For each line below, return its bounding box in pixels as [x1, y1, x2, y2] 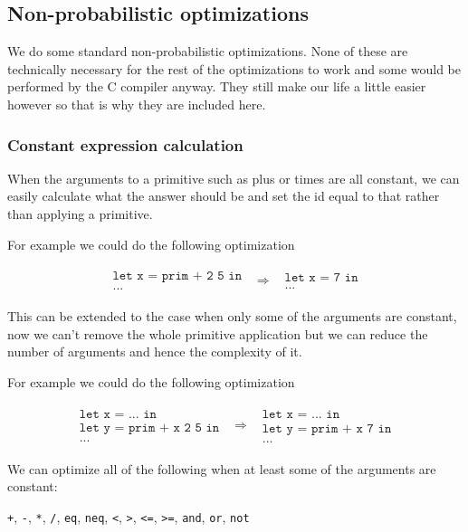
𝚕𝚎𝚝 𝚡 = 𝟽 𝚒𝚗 [284, 271, 358, 285]
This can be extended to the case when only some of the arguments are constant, [7, 307, 457, 326]
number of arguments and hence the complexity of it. [7, 342, 302, 361]
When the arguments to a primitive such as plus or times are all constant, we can [7, 168, 460, 187]
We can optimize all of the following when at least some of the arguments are [7, 459, 436, 478]
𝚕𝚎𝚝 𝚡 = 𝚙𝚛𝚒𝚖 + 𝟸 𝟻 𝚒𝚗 [112, 270, 243, 283]
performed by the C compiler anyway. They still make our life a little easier [7, 77, 426, 96]
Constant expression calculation [7, 133, 244, 156]
